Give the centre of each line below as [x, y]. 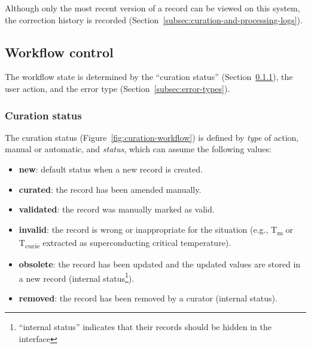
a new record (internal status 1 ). [77, 277]
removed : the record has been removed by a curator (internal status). [148, 298]
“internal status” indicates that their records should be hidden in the [145, 327]
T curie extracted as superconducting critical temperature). [125, 243]
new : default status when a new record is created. [111, 169]
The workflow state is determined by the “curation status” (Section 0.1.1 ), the [149, 77]
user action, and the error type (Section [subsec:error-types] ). [118, 88]
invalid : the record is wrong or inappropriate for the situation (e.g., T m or [156, 230]
